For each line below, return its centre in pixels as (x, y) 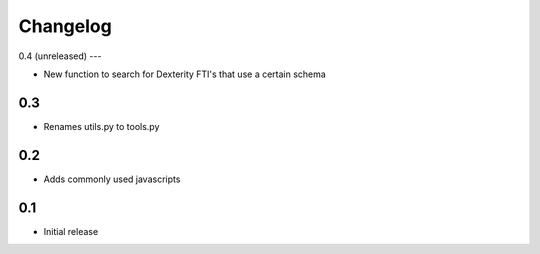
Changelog (65, 26)
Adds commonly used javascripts (112, 179)
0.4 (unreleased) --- (60, 56)
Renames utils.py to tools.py (101, 126)
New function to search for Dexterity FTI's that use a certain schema (185, 74)
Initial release (71, 231)
